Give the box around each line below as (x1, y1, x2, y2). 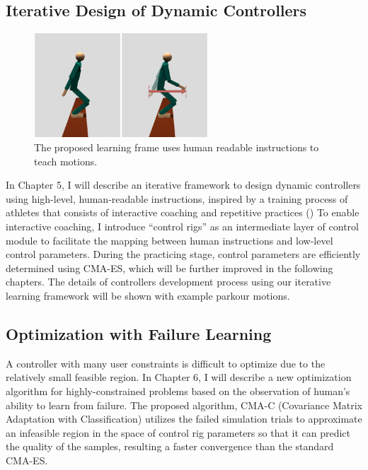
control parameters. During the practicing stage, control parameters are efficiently (6, 247, 361, 262)
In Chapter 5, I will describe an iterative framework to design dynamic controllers (6, 177, 361, 192)
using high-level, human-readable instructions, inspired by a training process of (6, 191, 348, 206)
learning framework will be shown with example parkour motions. (6, 288, 290, 303)
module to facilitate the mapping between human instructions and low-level (6, 233, 333, 247)
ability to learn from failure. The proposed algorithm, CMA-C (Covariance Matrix (6, 397, 362, 412)
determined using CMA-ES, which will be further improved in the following (6, 260, 333, 275)
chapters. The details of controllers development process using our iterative (6, 274, 331, 289)
